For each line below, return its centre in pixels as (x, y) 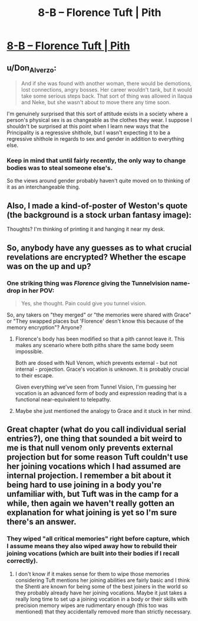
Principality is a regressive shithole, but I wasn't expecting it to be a (88, 132)
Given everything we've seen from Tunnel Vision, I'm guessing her (96, 387)
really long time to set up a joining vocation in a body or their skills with (101, 599)
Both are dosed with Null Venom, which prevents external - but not (96, 363)
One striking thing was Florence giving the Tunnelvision (88, 283)
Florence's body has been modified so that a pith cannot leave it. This (100, 339)
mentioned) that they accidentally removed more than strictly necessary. (103, 612)
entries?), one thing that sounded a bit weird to (94, 439)
